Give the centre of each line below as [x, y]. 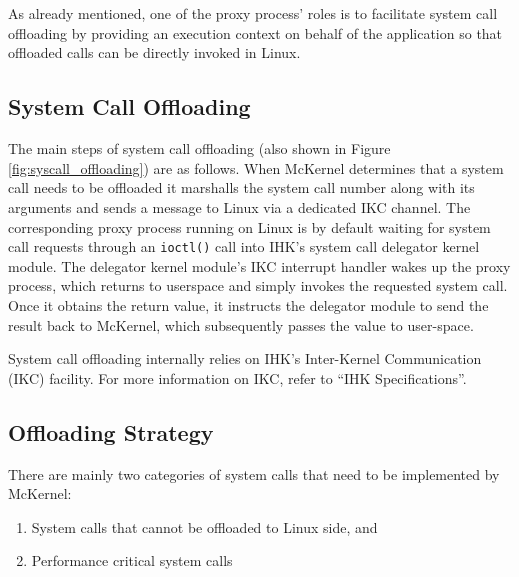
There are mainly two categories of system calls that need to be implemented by [254, 473]
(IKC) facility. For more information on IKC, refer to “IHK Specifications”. [237, 377]
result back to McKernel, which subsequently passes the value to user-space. [241, 324]
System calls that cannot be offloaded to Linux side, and [204, 526]
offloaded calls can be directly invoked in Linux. [154, 52]
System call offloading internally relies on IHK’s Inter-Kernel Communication [245, 358]
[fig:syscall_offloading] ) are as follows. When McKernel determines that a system [256, 167]
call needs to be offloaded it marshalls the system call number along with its [241, 187]
